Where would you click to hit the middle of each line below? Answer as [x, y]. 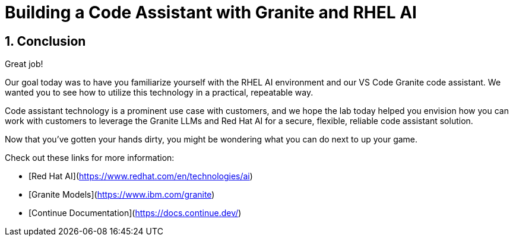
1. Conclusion [45, 41]
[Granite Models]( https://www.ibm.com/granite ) [122, 195]
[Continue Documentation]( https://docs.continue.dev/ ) [135, 213]
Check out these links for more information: [90, 158]
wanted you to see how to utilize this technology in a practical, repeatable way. [159, 93]
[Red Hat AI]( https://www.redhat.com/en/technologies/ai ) [141, 176]
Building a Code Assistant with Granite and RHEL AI [211, 12]
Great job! [24, 64]
